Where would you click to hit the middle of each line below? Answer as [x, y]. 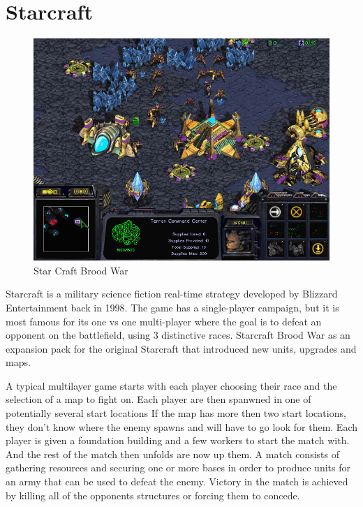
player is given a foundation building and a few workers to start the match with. [178, 440]
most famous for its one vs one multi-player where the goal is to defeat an [164, 321]
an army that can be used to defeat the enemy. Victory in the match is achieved [177, 482]
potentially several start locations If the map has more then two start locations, [176, 413]
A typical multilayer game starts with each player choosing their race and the [171, 385]
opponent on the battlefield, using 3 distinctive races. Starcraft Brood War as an [178, 335]
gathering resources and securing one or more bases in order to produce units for [178, 468]
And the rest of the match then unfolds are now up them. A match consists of [172, 454]
